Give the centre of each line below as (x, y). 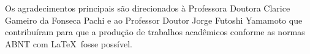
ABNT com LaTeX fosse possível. (69, 43)
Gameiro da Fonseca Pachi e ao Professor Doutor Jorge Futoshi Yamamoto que (154, 20)
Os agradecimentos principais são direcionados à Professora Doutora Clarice (148, 8)
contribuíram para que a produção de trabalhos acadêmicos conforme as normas (155, 32)
